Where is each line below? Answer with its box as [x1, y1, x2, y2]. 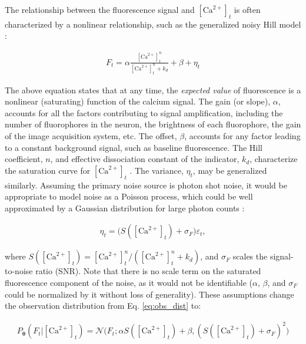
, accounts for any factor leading [184, 130, 301, 142]
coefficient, [5, 153, 43, 165]
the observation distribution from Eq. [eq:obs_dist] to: [5, 299, 201, 312]
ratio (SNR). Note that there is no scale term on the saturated [35, 265, 261, 277]
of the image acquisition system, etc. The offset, [5, 130, 177, 142]
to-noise [5, 265, 33, 277]
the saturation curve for [5, 164, 91, 176]
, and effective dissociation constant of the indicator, [50, 153, 240, 165]
